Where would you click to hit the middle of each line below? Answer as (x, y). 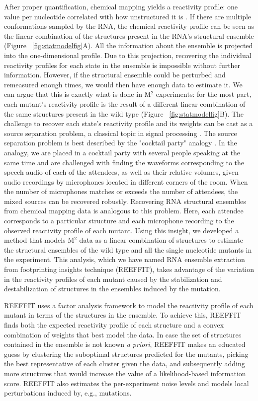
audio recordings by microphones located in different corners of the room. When (126, 181)
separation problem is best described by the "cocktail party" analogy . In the (121, 143)
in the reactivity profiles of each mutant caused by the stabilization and (113, 279)
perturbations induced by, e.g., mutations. (68, 393)
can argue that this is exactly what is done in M (78, 94)
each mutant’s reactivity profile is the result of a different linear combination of (125, 103)
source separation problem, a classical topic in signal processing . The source (121, 133)
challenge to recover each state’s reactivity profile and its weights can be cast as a (129, 123)
